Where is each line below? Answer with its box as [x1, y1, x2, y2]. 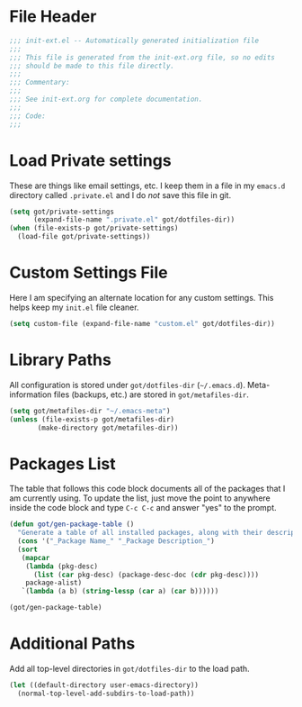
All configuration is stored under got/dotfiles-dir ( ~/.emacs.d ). [9, 379, 245, 390]
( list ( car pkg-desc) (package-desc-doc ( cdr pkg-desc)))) [32, 570, 259, 579]
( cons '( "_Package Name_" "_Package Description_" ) [17, 537, 216, 546]
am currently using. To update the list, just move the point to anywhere [9, 493, 271, 503]
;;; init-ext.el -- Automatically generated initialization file [9, 36, 259, 45]
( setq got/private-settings [9, 207, 115, 216]
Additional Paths [9, 633, 136, 654]
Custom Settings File [9, 263, 168, 283]
